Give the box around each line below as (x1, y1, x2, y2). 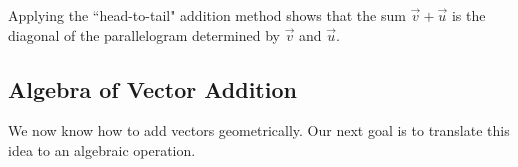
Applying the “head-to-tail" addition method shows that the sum (8, 5, 406, 25)
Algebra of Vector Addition (8, 73, 297, 104)
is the (451, 5, 486, 25)
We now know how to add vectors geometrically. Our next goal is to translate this (8, 120, 510, 141)
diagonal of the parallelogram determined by (8, 24, 280, 45)
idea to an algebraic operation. (8, 139, 196, 160)
